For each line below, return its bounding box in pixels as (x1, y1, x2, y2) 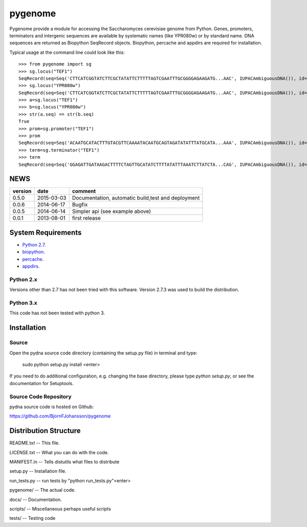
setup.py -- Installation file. (9, 468, 67, 474)
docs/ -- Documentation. (9, 496, 62, 502)
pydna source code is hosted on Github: (9, 404, 94, 410)
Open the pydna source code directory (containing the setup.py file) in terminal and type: (9, 350, 198, 356)
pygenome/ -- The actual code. (9, 487, 76, 493)
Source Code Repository (9, 393, 72, 400)
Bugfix (72, 201, 88, 208)
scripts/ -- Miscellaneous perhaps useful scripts (9, 505, 111, 512)
